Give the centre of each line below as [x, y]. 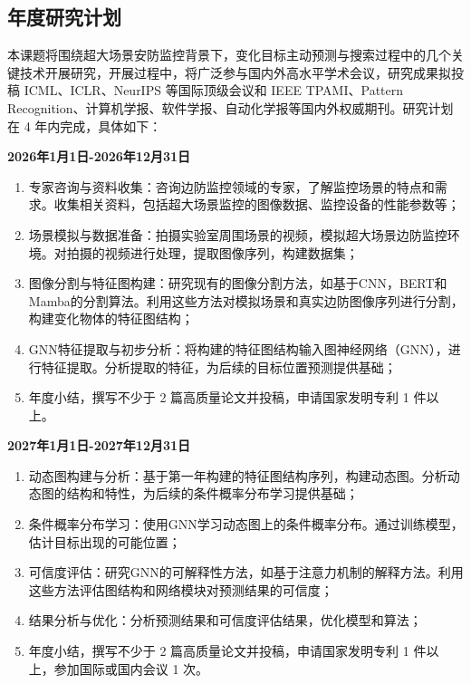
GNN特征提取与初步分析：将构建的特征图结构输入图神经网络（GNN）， [238, 348]
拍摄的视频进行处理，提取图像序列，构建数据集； [212, 252]
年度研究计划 [64, 17]
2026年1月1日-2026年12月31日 [99, 156]
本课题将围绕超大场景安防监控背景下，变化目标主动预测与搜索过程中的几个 [229, 55]
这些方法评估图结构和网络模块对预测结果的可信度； [181, 589]
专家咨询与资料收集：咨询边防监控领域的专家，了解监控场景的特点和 [231, 186]
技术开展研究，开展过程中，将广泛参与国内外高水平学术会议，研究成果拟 [235, 72]
